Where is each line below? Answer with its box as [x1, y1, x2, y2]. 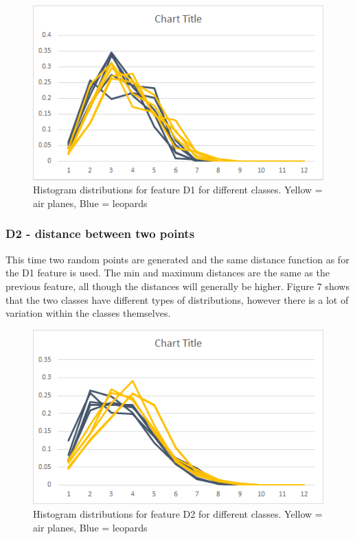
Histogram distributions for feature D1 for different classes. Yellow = [33, 182, 323, 197]
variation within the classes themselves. [5, 306, 171, 320]
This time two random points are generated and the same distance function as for [5, 252, 350, 266]
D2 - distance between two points [5, 225, 195, 242]
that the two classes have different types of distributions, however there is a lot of [5, 292, 349, 307]
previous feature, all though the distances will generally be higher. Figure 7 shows [5, 278, 350, 293]
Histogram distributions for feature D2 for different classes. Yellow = [33, 507, 323, 521]
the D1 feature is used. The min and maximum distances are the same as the [5, 265, 330, 280]
